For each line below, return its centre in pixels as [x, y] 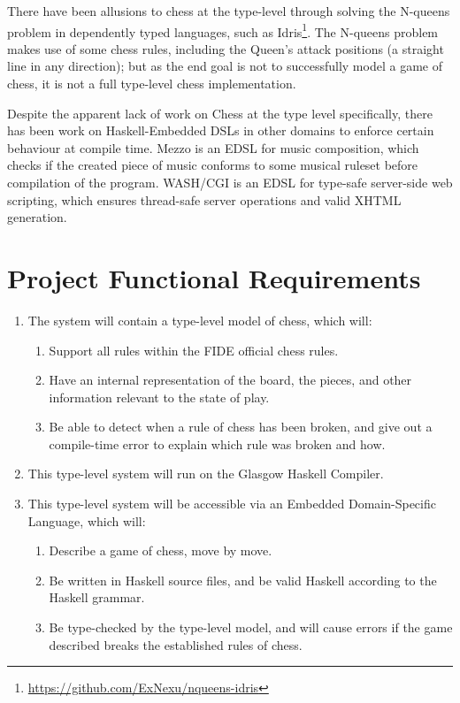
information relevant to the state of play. [159, 397]
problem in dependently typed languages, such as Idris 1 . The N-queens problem [223, 30]
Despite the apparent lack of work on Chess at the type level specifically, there [220, 113]
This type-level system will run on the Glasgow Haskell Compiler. [206, 474]
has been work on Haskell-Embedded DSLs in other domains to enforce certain [221, 130]
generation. [37, 217]
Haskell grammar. [97, 597]
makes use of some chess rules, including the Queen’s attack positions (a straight [226, 48]
